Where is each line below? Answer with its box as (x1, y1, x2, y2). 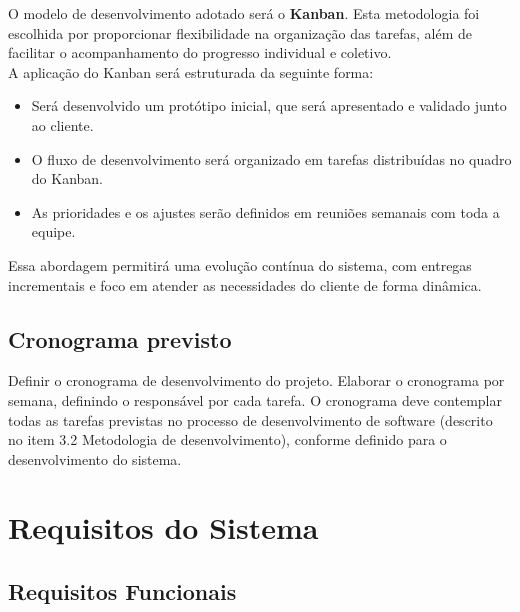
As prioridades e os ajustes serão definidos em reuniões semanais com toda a (31, 201, 500, 222)
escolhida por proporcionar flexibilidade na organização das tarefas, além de (8, 22, 473, 43)
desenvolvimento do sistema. (8, 448, 182, 469)
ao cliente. (31, 114, 94, 135)
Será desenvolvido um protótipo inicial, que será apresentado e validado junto (31, 95, 507, 116)
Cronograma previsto (8, 323, 232, 354)
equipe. (31, 221, 76, 242)
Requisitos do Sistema (8, 507, 319, 548)
